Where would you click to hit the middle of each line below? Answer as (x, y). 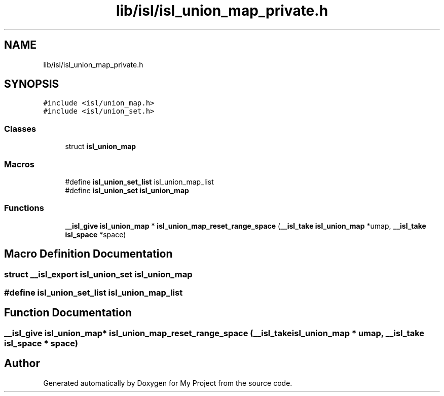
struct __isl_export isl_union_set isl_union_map (98, 274)
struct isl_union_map (101, 147)
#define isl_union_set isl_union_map (127, 190)
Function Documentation (68, 313)
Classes (20, 129)
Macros (19, 164)
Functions (24, 208)
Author (22, 364)
